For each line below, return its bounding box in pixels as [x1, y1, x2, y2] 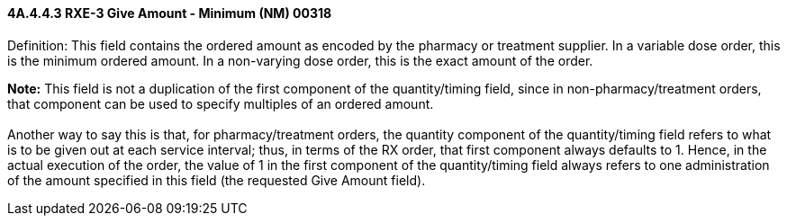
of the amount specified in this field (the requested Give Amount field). [7, 172, 426, 188]
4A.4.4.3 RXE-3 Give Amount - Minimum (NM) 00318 [7, 5, 332, 21]
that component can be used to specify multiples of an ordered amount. [7, 95, 434, 111]
